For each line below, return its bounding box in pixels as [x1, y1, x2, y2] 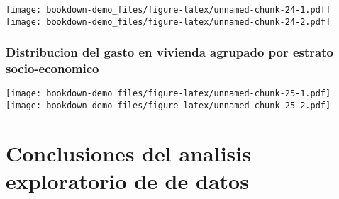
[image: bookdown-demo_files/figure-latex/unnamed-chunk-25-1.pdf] [6, 89, 331, 99]
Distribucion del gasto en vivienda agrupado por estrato [6, 43, 333, 61]
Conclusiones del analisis [6, 138, 251, 167]
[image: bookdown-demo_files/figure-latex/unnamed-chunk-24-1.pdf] [6, 5, 331, 15]
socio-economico [6, 59, 99, 77]
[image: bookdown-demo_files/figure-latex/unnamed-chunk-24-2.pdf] [6, 16, 331, 27]
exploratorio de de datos [6, 166, 249, 195]
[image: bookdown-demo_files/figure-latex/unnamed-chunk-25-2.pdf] [6, 101, 331, 111]
